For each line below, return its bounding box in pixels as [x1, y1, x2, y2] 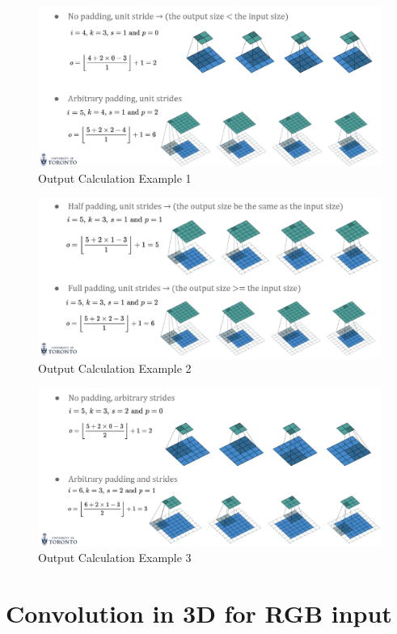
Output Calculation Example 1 [38, 169, 192, 186]
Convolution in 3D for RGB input [6, 597, 392, 630]
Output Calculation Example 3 [38, 549, 192, 566]
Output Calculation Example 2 [38, 360, 192, 377]
